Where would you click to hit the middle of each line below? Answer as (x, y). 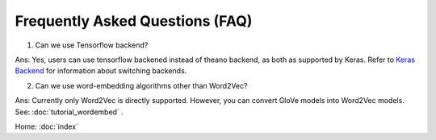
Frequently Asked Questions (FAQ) (134, 21)
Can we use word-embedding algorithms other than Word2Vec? (141, 85)
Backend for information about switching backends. (101, 71)
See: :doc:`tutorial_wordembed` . (69, 112)
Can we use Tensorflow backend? (92, 45)
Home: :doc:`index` (46, 126)
